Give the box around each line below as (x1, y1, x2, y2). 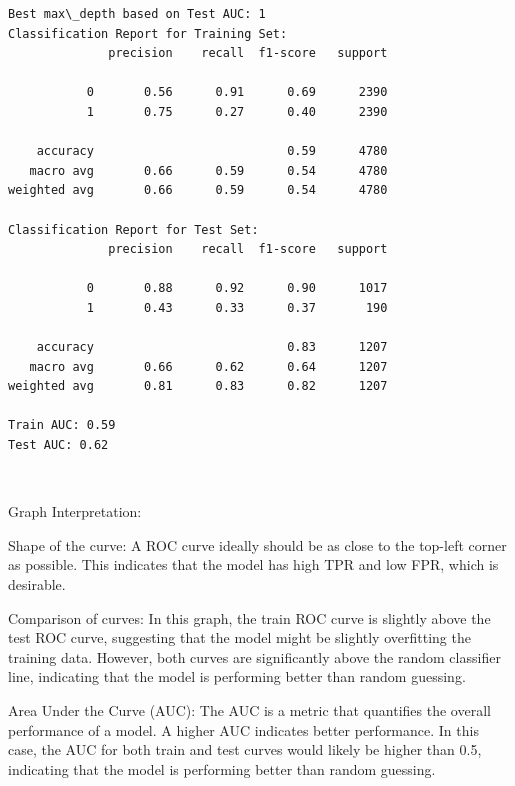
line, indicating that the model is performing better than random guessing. (8, 666, 466, 687)
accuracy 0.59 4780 (36, 144, 388, 159)
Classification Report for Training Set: (8, 26, 288, 41)
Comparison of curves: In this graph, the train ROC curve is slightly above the (8, 607, 491, 628)
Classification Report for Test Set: (8, 222, 259, 237)
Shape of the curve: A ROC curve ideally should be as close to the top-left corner (8, 534, 507, 555)
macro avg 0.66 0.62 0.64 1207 (29, 359, 388, 374)
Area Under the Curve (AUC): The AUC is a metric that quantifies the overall (8, 700, 491, 720)
